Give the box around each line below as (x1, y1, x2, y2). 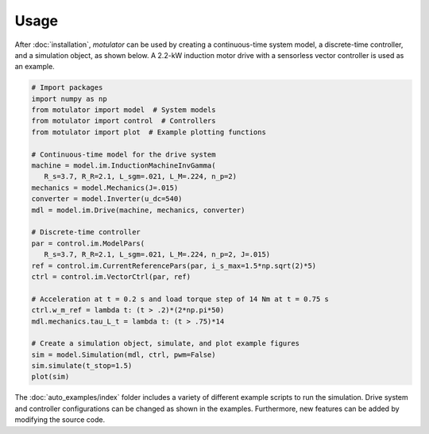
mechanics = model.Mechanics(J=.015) (31, 183, 179, 192)
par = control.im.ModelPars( (31, 238, 145, 248)
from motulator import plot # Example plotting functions (31, 127, 266, 137)
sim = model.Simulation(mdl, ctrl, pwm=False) (31, 350, 216, 359)
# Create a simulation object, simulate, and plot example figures (31, 339, 300, 348)
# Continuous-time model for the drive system (31, 149, 216, 159)
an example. (14, 62, 55, 72)
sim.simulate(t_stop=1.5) (31, 362, 133, 370)
